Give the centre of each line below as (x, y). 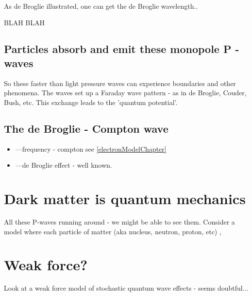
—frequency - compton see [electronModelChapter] (91, 148)
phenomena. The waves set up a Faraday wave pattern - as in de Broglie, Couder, (125, 93)
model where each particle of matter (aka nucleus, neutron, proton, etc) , (113, 231)
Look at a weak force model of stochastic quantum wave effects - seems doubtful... (126, 288)
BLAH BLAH (24, 22)
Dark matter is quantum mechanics (125, 199)
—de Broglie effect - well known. (64, 165)
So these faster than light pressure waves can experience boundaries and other (120, 83)
